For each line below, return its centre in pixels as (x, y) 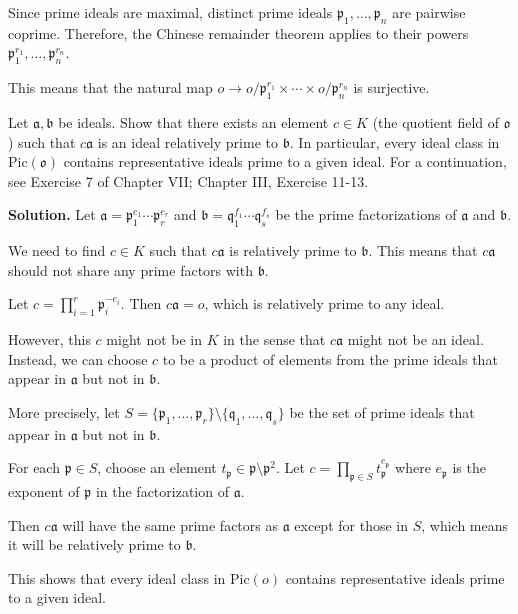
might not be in (154, 339)
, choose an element (157, 467)
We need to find (57, 250)
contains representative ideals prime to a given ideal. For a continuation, (285, 161)
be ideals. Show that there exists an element (193, 121)
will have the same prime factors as (170, 524)
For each (34, 467)
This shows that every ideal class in (117, 577)
